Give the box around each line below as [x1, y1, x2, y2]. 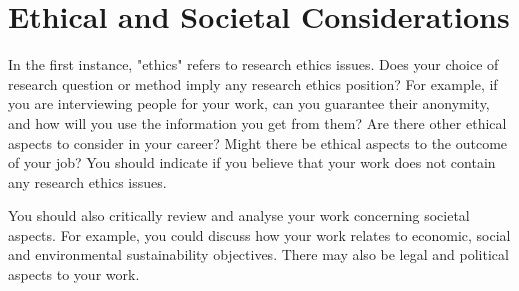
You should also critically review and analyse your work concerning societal [8, 205, 470, 226]
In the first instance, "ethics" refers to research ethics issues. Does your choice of [8, 54, 499, 75]
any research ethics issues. [8, 171, 167, 192]
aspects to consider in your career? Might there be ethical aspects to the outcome [8, 132, 508, 153]
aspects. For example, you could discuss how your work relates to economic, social [8, 224, 511, 245]
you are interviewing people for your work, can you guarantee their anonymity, [8, 93, 490, 114]
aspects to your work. [8, 264, 140, 285]
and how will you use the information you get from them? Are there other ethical [8, 112, 507, 133]
